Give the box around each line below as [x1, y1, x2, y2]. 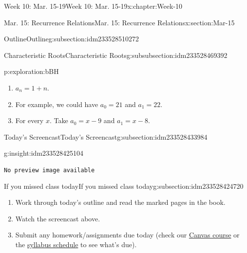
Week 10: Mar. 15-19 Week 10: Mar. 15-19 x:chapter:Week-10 [4, 1, 183, 11]
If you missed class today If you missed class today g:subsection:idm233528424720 [4, 181, 244, 191]
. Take [49, 115, 68, 126]
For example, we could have [15, 99, 98, 109]
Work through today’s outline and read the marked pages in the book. [15, 197, 226, 207]
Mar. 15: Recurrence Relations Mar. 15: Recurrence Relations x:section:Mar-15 [4, 17, 235, 27]
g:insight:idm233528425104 [4, 148, 84, 158]
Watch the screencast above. [15, 213, 100, 223]
